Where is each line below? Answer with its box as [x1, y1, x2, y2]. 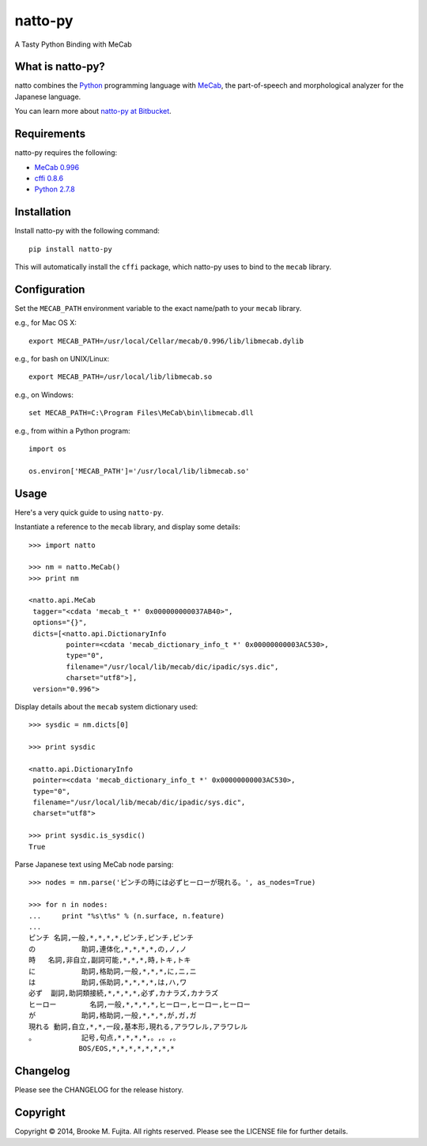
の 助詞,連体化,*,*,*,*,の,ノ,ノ [28, 944, 187, 953]
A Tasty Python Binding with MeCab [14, 40, 132, 49]
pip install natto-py [28, 244, 112, 253]
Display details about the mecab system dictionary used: [14, 702, 198, 711]
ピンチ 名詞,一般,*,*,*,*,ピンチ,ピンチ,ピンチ [28, 933, 194, 943]
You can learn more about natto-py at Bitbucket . [14, 107, 172, 116]
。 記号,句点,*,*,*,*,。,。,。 [28, 1033, 180, 1042]
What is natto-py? [14, 60, 106, 74]
